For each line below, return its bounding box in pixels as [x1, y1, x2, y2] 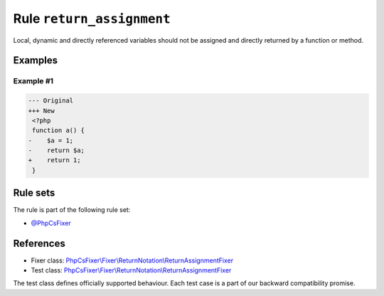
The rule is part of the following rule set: [13, 206, 131, 214]
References [13, 237, 65, 249]
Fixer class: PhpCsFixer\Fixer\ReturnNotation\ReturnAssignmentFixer [31, 256, 234, 265]
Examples [13, 54, 58, 67]
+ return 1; [28, 157, 81, 164]
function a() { [32, 127, 85, 134]
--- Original [28, 97, 74, 105]
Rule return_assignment [13, 11, 171, 26]
